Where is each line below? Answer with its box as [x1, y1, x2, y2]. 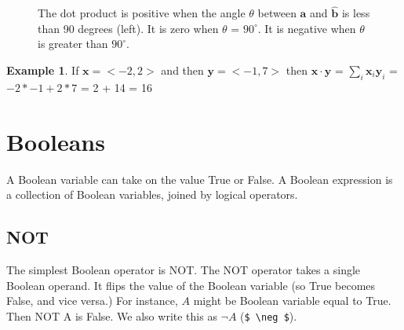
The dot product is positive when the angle [38, 5, 246, 21]
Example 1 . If [6, 62, 79, 78]
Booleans [6, 125, 105, 157]
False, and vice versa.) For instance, [6, 292, 178, 309]
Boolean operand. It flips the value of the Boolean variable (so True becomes [6, 277, 376, 293]
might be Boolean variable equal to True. [193, 292, 391, 309]
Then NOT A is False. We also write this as [6, 307, 217, 324]
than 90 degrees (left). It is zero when [38, 20, 219, 36]
